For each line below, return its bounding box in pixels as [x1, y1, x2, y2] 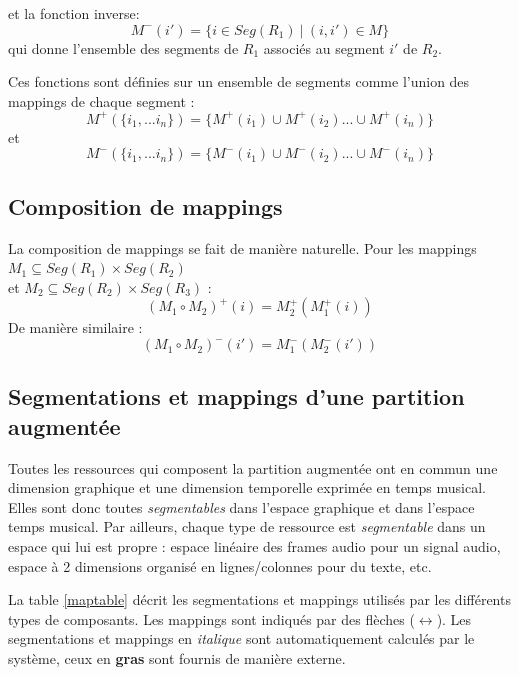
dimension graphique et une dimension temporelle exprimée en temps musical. [8, 477, 486, 498]
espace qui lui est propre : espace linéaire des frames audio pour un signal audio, [8, 536, 501, 557]
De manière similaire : [8, 317, 143, 338]
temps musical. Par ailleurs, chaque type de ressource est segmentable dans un [8, 516, 486, 537]
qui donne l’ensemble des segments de [8, 37, 239, 58]
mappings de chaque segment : [8, 90, 195, 111]
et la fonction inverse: [8, 3, 140, 23]
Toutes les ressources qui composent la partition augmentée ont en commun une [8, 457, 498, 478]
